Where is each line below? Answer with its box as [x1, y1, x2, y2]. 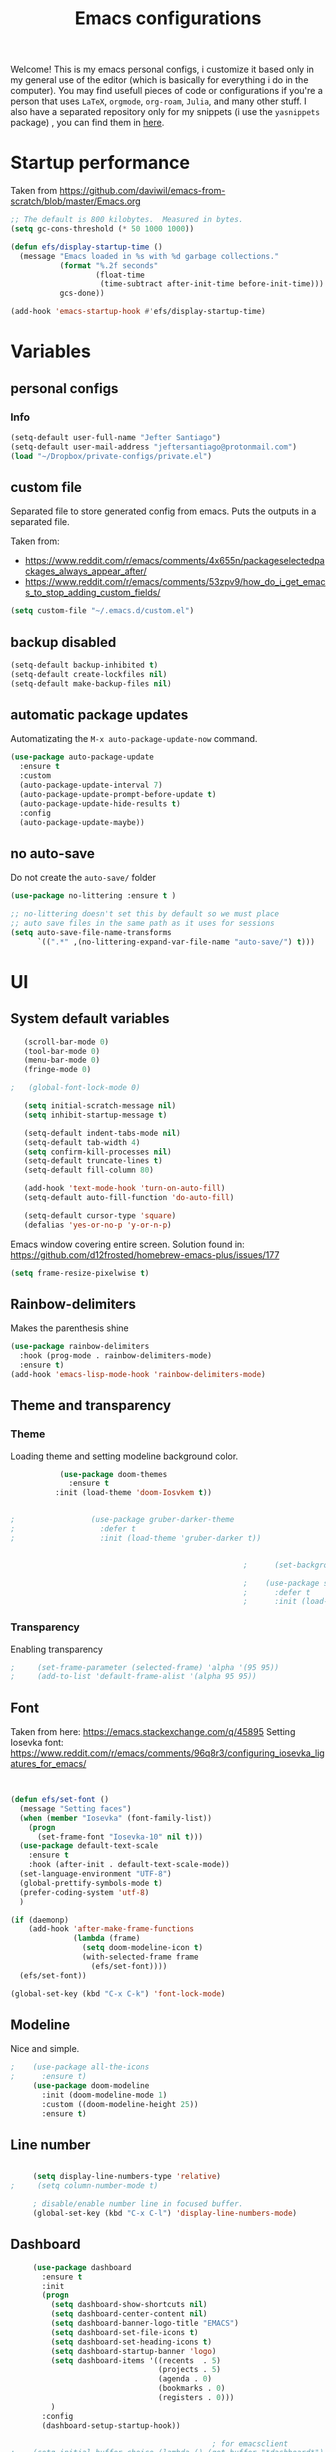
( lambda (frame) [73, 1933, 141, 1944]
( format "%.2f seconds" [59, 260, 159, 271]
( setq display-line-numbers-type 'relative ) [32, 2172, 222, 2182]
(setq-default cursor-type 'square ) [23, 1210, 177, 1221]
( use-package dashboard [32, 2262, 132, 2272]
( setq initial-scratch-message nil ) [23, 1101, 177, 1111]
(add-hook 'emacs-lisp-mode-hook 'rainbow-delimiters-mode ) [10, 1369, 267, 1379]
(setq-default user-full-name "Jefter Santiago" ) [10, 432, 222, 442]
